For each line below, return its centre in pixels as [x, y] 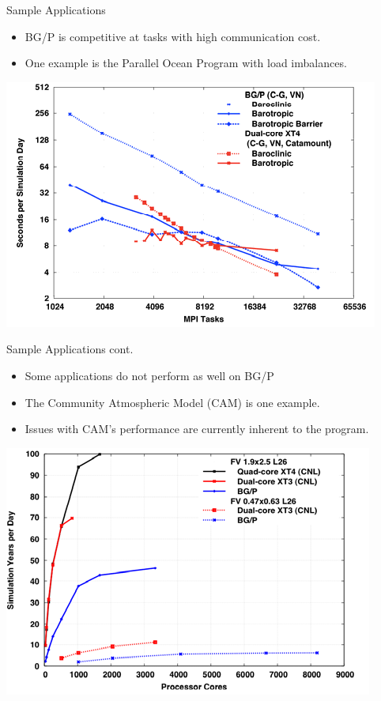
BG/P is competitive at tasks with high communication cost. [173, 36]
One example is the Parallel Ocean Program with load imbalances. [186, 63]
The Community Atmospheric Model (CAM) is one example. [172, 402]
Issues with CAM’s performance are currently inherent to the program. [197, 429]
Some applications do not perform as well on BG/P [149, 375]
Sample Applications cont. [70, 349]
